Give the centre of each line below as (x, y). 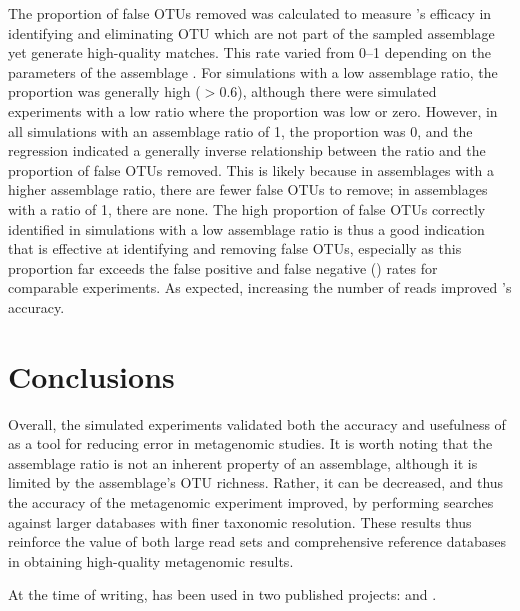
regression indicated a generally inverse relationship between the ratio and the (247, 150)
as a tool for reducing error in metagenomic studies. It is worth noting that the (250, 443)
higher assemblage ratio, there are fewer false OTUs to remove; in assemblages (248, 189)
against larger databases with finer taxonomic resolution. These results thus (240, 521)
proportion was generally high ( (104, 91)
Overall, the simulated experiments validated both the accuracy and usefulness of (257, 423)
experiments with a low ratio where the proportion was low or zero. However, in (253, 110)
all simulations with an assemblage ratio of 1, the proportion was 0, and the (240, 130)
